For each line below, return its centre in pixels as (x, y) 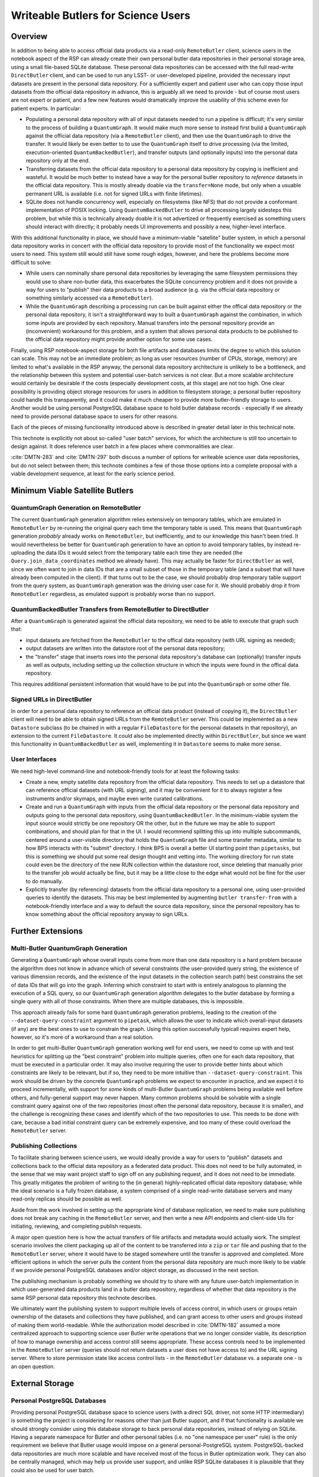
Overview (29, 36)
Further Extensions (47, 931)
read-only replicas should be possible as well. (67, 1199)
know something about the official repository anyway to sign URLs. (107, 914)
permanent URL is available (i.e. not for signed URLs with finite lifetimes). (114, 193)
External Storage (43, 1383)
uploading (23, 552)
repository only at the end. (58, 161)
